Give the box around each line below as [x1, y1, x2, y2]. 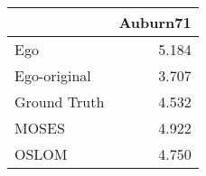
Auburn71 [118, 12, 192, 32]
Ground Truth [14, 91, 105, 112]
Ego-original [14, 65, 91, 86]
